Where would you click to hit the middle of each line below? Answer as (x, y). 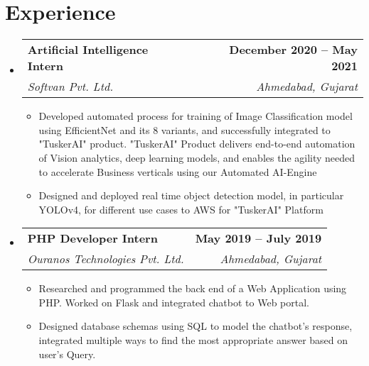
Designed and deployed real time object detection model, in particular (191, 195)
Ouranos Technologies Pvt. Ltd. (106, 259)
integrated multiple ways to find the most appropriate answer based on (193, 340)
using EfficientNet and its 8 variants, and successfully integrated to (184, 129)
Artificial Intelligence (88, 50)
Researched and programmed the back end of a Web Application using (193, 288)
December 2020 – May (293, 50)
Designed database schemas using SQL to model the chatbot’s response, (196, 326)
